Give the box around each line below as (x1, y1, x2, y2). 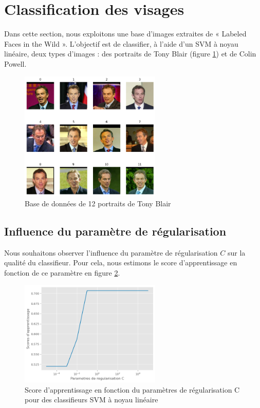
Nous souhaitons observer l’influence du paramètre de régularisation (4, 247, 218, 258)
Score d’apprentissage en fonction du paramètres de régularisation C (25, 384, 240, 395)
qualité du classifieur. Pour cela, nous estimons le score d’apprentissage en (4, 257, 237, 268)
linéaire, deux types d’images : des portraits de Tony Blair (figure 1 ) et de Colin (4, 48, 256, 59)
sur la (227, 247, 246, 258)
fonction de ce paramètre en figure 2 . (4, 267, 120, 278)
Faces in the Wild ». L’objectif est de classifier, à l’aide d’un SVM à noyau (4, 38, 238, 49)
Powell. (4, 58, 27, 69)
